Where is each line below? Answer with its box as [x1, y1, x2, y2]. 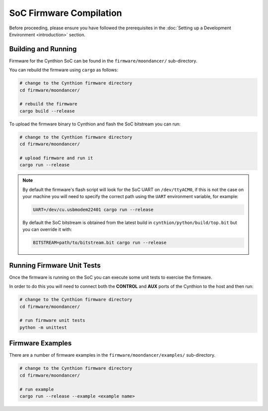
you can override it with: [22, 226, 72, 232]
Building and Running [9, 45, 77, 53]
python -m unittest [19, 324, 67, 330]
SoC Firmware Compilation [9, 7, 123, 18]
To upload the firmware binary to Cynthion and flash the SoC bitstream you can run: [9, 121, 181, 127]
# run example [19, 386, 54, 392]
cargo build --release [19, 108, 75, 114]
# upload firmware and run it [19, 155, 93, 161]
